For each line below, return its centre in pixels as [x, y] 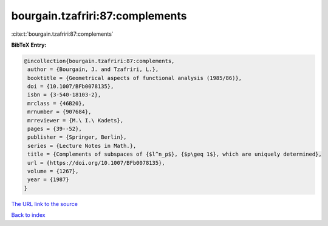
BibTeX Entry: [29, 45]
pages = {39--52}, [55, 129]
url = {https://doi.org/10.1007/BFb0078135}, [96, 163]
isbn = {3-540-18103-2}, [64, 95]
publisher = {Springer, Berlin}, [77, 137]
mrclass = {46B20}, [56, 103]
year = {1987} [48, 180]
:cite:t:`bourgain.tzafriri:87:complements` [62, 34]
